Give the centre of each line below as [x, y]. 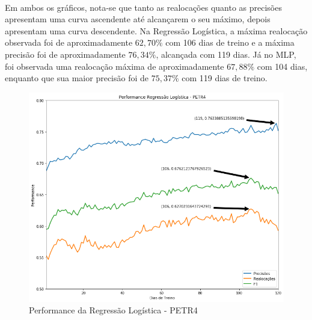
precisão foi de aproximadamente [65, 54]
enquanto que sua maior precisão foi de [77, 78]
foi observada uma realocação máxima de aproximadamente [115, 66]
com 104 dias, [282, 66]
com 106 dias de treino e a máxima [230, 42]
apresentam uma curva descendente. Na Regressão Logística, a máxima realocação [156, 30]
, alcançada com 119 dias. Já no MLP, [226, 54]
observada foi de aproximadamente [69, 42]
